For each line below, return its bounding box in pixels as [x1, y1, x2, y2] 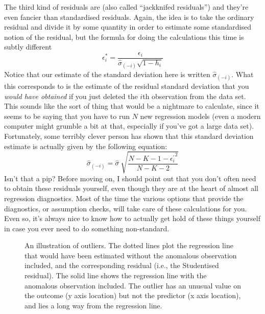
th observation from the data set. [142, 90, 246, 101]
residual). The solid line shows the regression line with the [25, 270, 207, 281]
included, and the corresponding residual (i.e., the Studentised [25, 260, 219, 271]
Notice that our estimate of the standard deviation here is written [4, 68, 210, 79]
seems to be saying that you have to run [4, 110, 130, 121]
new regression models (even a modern [140, 110, 261, 121]
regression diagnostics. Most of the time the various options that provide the [4, 192, 244, 203]
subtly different [4, 41, 52, 52]
